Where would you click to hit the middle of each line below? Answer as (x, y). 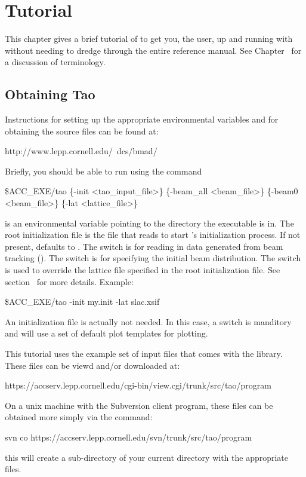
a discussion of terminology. (55, 62)
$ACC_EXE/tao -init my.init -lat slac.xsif (82, 302)
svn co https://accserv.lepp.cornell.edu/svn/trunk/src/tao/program (129, 437)
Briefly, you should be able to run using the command (103, 171)
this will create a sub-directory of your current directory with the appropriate (147, 457)
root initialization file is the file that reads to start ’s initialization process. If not (153, 235)
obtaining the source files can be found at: (82, 131)
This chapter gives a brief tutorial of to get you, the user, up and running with (149, 39)
